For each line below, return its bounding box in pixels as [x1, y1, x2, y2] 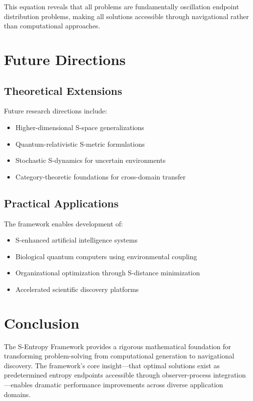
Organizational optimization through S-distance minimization [15, 267, 200, 278]
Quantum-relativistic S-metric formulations [15, 138, 145, 149]
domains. [4, 389, 31, 399]
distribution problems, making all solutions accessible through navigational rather [4, 11, 249, 21]
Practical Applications [4, 195, 119, 210]
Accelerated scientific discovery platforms [15, 284, 139, 294]
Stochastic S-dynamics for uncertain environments [15, 155, 166, 165]
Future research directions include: [4, 106, 107, 116]
